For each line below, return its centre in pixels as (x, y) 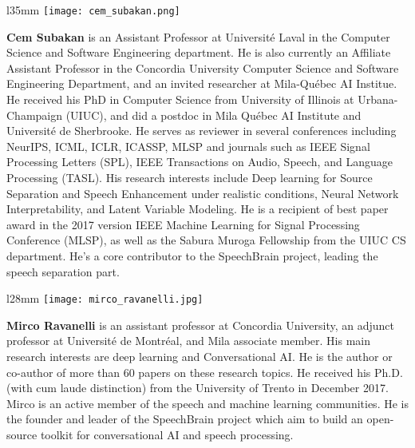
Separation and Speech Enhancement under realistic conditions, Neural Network (203, 193)
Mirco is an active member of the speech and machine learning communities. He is (207, 403)
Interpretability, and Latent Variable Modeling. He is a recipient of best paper (198, 209)
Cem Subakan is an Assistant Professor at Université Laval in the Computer (198, 36)
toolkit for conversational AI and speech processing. (167, 434)
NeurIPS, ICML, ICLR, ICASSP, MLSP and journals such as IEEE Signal (188, 146)
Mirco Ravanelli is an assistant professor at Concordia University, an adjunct (201, 325)
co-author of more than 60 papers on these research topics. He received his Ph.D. (205, 372)
